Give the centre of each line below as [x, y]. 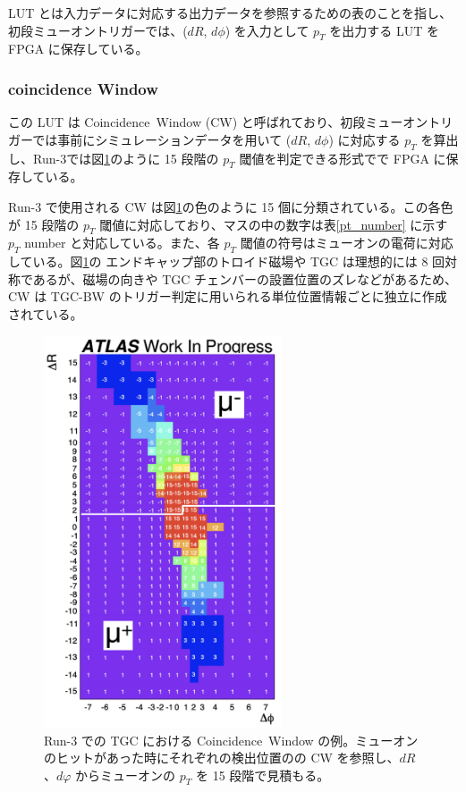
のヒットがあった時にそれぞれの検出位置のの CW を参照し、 [222, 758]
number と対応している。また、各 [122, 243]
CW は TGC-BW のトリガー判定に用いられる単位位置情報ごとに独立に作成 [228, 296]
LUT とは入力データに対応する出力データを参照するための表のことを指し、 [230, 13]
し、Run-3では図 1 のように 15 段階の [114, 158]
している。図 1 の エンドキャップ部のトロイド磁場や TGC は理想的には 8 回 [227, 261]
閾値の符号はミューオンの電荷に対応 [347, 243]
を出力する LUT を [384, 30]
